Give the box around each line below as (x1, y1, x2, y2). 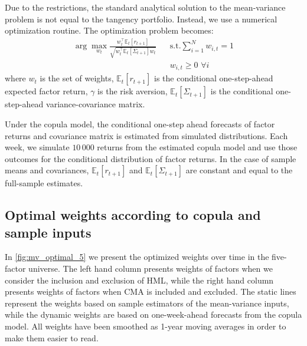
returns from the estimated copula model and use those (97, 141, 298, 153)
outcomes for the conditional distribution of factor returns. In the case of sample (5, 152, 296, 164)
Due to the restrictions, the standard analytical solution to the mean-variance (5, 1, 286, 13)
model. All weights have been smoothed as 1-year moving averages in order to (5, 320, 286, 332)
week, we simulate (5, 141, 70, 153)
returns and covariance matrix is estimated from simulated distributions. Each (5, 129, 288, 141)
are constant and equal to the (185, 164, 293, 176)
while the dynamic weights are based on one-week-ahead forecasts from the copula (5, 308, 302, 321)
